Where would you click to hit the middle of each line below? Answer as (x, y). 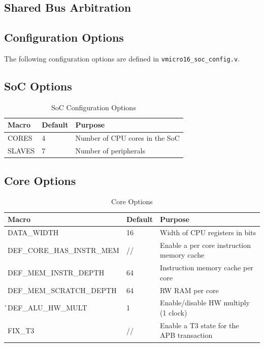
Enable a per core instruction (205, 245)
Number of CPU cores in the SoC (127, 138)
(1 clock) (174, 313)
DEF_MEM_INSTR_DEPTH (56, 272)
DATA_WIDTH (33, 232)
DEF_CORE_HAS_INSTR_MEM (63, 250)
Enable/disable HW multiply (205, 303)
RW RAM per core (189, 290)
